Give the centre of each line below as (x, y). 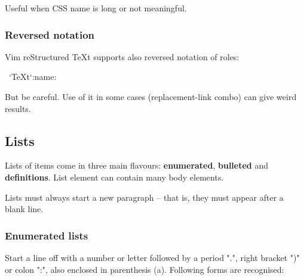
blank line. (24, 209)
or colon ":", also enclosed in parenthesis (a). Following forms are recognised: (145, 269)
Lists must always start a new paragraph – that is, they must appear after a (144, 197)
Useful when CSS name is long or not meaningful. (96, 8)
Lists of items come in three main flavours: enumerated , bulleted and (137, 165)
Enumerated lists (47, 235)
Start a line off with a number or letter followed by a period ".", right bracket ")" (152, 257)
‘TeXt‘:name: (33, 77)
